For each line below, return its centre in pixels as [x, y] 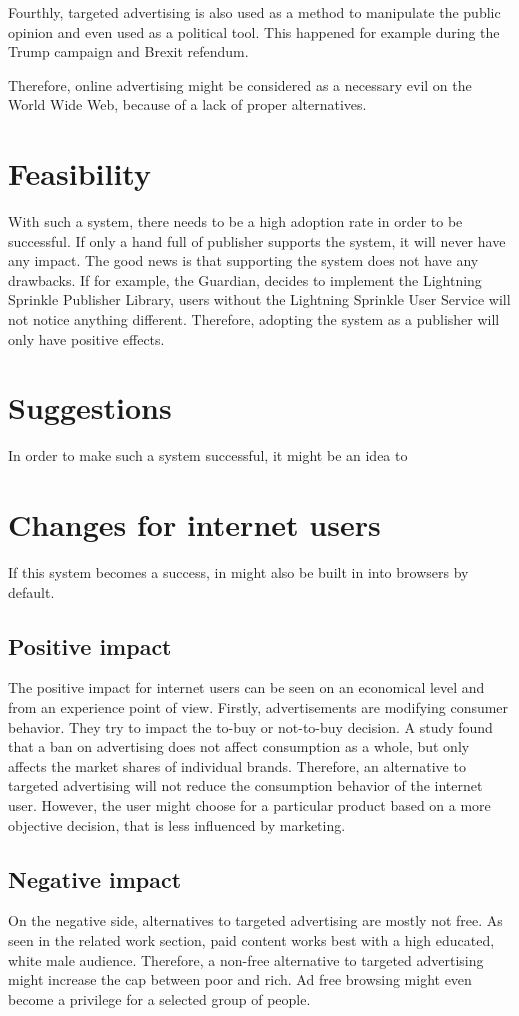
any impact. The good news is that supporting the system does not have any [243, 260]
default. [31, 591]
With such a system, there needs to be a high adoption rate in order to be [235, 221]
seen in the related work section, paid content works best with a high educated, [251, 940]
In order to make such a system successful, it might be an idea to [208, 455]
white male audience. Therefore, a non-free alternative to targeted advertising [246, 959]
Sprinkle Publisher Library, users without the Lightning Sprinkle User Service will [259, 299]
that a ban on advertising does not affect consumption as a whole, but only [239, 746]
